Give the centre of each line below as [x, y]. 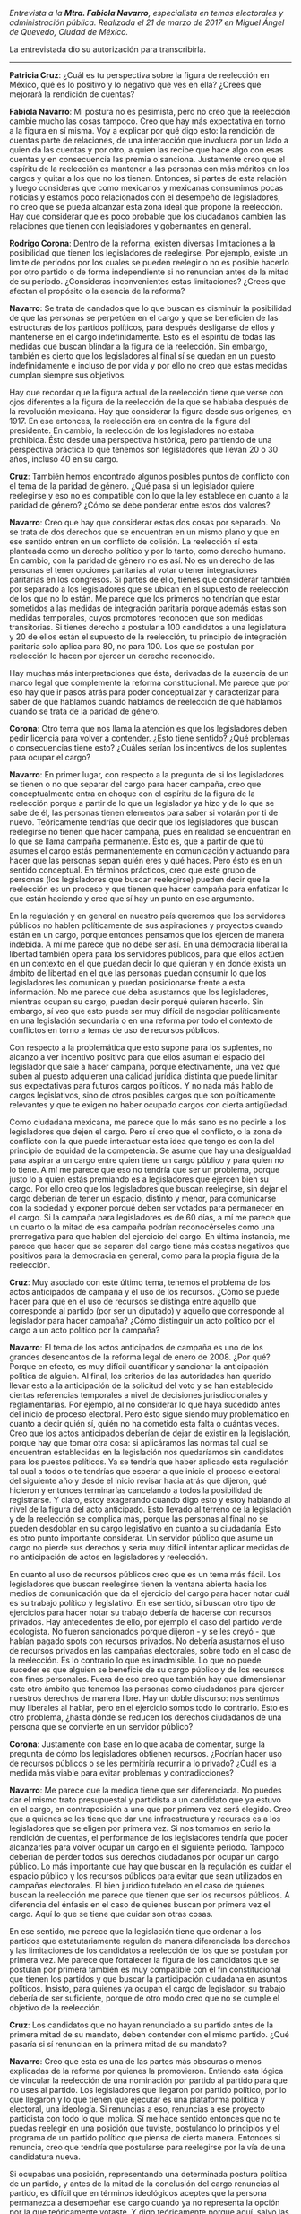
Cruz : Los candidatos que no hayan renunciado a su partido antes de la [142, 2025]
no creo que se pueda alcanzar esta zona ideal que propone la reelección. [146, 207]
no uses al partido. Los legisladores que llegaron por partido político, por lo [148, 2090]
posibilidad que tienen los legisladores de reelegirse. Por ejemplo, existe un [149, 253]
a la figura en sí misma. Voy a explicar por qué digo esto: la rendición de [142, 130]
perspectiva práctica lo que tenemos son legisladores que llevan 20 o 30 [144, 449]
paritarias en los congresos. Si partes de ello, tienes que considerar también [150, 579]
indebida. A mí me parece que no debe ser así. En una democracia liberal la [149, 944]
